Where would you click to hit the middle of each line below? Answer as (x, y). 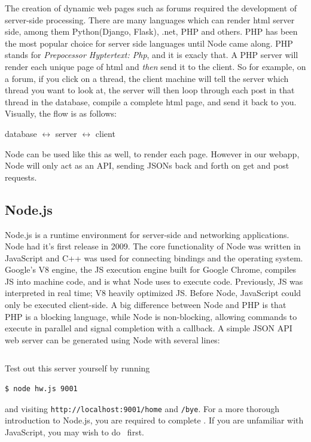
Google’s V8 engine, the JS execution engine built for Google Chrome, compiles (151, 269)
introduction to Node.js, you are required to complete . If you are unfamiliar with (154, 420)
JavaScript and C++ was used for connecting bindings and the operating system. (154, 257)
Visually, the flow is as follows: (61, 113)
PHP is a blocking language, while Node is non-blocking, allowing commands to (151, 316)
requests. (21, 177)
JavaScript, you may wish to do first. (74, 432)
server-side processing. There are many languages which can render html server (150, 19)
